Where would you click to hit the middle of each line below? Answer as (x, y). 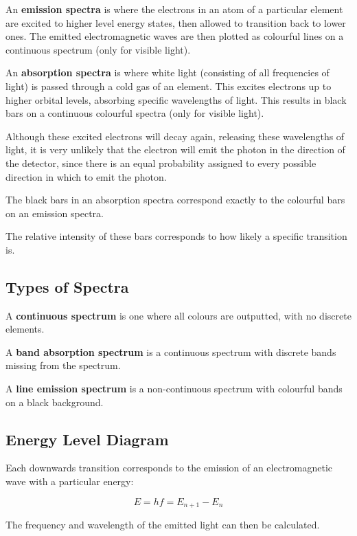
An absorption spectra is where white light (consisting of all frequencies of (168, 72)
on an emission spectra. (55, 213)
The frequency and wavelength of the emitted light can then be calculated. (163, 525)
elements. (25, 329)
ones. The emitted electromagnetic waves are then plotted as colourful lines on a (175, 36)
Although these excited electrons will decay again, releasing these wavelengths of (175, 136)
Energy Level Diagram (87, 439)
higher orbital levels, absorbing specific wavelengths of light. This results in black (176, 99)
